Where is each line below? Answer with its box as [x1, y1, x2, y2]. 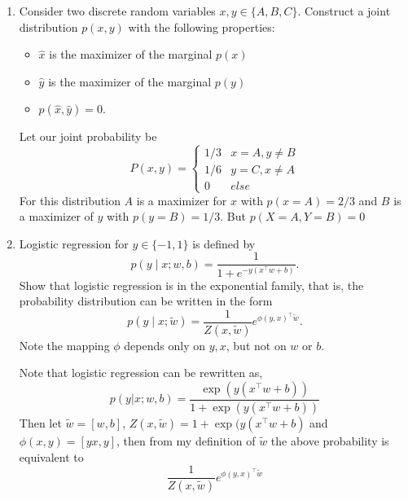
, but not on [226, 336, 287, 353]
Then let [19, 414, 62, 431]
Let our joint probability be [19, 128, 157, 145]
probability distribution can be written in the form [19, 292, 273, 309]
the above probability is [270, 432, 389, 449]
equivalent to [19, 448, 84, 465]
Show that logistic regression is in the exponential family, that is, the [19, 276, 364, 293]
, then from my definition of [116, 432, 256, 449]
